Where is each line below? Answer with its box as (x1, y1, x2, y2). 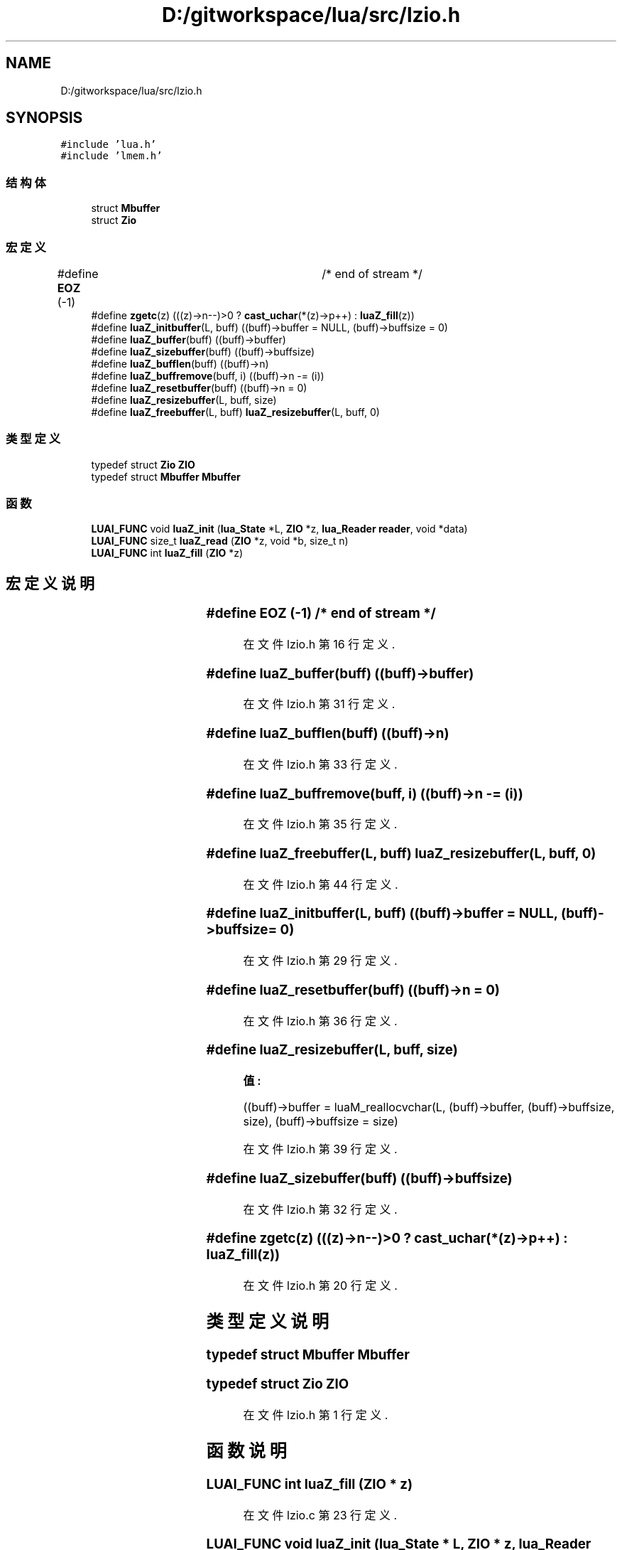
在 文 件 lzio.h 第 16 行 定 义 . (243, 637, 395, 651)
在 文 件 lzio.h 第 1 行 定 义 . (243, 1408, 388, 1423)
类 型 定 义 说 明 (206, 1310, 329, 1332)
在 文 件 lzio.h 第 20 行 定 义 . (243, 1278, 398, 1293)
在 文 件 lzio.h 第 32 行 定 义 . (243, 1202, 398, 1217)
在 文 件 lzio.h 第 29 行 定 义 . (243, 953, 398, 968)
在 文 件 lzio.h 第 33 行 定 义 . (243, 757, 398, 771)
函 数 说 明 (206, 1441, 287, 1462)
